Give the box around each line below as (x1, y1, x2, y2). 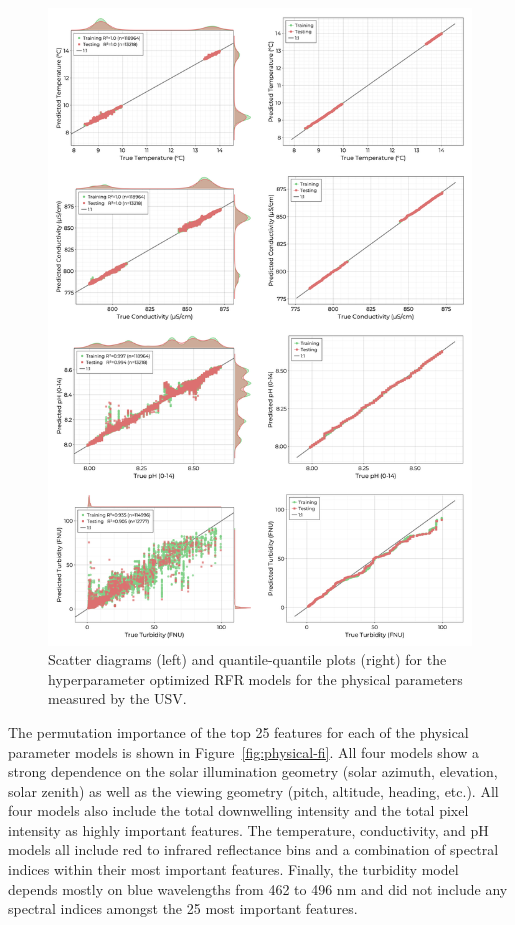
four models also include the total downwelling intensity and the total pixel (8, 800, 469, 821)
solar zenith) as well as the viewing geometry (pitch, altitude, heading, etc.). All (8, 780, 499, 801)
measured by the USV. (48, 688, 187, 709)
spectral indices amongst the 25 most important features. (8, 898, 358, 919)
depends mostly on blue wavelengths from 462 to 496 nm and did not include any (8, 878, 508, 899)
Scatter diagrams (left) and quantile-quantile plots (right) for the (48, 649, 447, 670)
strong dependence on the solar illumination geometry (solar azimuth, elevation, (8, 761, 498, 782)
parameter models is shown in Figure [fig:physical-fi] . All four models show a (8, 741, 480, 762)
